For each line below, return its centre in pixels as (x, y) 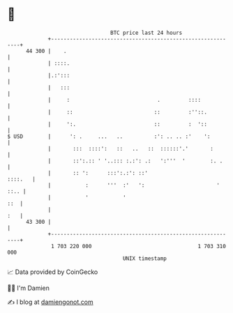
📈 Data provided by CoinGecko (53, 272)
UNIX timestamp (145, 258)
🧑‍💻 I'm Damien (29, 288)
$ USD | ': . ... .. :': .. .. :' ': (109, 136)
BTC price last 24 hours (146, 33)
